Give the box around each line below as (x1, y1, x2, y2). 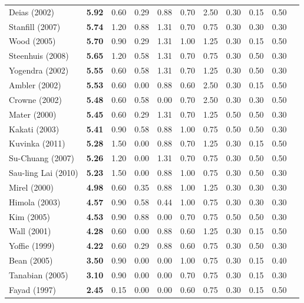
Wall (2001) (9, 225, 51, 237)
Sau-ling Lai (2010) (9, 167, 78, 179)
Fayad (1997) (9, 283, 56, 295)
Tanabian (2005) (9, 268, 68, 281)
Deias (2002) (9, 5, 54, 18)
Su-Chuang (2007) (9, 152, 74, 164)
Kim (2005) (9, 210, 50, 222)
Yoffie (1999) (9, 239, 55, 252)
